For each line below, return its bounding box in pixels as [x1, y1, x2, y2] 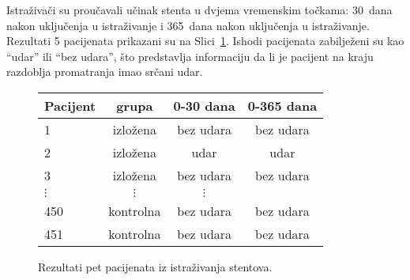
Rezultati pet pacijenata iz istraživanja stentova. [38, 258, 273, 274]
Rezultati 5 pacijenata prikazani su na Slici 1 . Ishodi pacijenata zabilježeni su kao [6, 32, 404, 49]
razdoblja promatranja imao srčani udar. [6, 63, 203, 80]
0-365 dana [247, 96, 318, 115]
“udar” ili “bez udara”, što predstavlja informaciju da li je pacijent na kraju [6, 47, 374, 64]
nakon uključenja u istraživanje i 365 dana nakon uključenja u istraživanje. [6, 17, 370, 33]
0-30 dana [173, 96, 235, 115]
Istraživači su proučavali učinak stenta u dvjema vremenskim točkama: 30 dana [6, 2, 393, 17]
